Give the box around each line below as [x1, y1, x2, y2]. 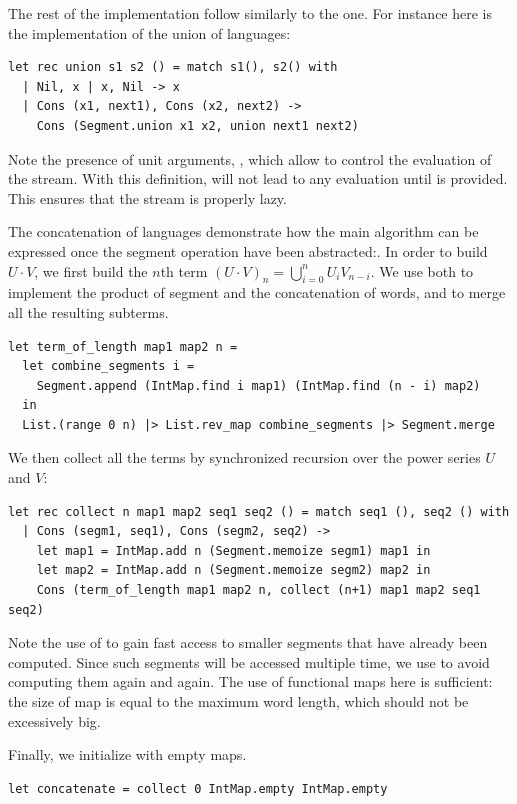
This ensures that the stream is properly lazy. [8, 187, 287, 208]
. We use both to [370, 260, 474, 281]
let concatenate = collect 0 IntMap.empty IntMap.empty [8, 781, 388, 796]
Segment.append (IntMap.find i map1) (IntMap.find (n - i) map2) [36, 378, 481, 393]
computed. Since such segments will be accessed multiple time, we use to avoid [8, 651, 490, 672]
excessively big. [8, 710, 101, 731]
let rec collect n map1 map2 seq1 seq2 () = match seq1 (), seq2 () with [8, 504, 510, 519]
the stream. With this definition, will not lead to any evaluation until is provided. [8, 168, 508, 189]
